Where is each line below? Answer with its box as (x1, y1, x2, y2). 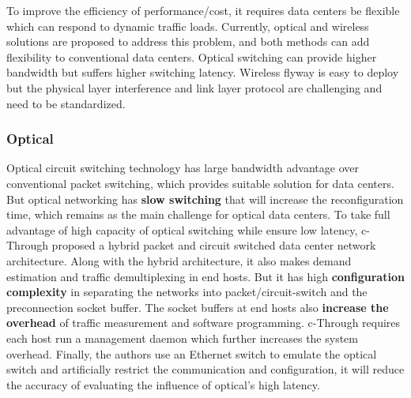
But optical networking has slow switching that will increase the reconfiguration (6, 190, 404, 207)
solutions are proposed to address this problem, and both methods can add (6, 33, 370, 50)
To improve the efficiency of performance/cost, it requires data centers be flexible (6, 2, 400, 18)
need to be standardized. (6, 95, 126, 111)
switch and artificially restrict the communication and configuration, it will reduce (6, 361, 405, 377)
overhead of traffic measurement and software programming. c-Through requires (6, 314, 401, 331)
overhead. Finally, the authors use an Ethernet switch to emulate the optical (6, 345, 377, 362)
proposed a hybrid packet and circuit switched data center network (51, 237, 376, 253)
